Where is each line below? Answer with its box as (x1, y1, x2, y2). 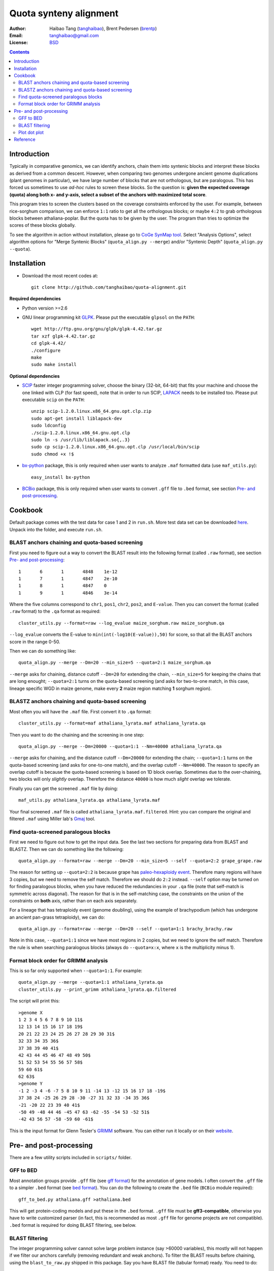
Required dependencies (9, 295, 61, 302)
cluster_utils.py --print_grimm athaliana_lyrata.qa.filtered (18, 986, 177, 992)
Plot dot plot (18, 130, 44, 136)
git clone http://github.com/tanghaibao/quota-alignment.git (31, 284, 186, 290)
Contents (9, 49, 30, 55)
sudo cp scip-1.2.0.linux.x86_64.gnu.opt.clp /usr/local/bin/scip (31, 444, 200, 450)
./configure (31, 347, 61, 353)
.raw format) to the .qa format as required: (9, 608, 101, 615)
